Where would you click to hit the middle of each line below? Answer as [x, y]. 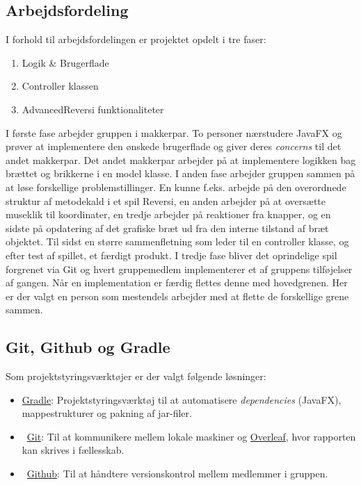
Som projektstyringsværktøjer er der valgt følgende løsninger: [136, 376]
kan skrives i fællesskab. [73, 450]
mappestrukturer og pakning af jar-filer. [107, 413]
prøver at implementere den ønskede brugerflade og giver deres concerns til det [174, 146]
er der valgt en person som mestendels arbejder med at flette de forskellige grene [177, 296]
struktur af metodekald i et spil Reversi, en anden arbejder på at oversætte [166, 200]
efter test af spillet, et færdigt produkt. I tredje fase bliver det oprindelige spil [171, 255]
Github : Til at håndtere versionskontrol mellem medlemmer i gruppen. [177, 474]
